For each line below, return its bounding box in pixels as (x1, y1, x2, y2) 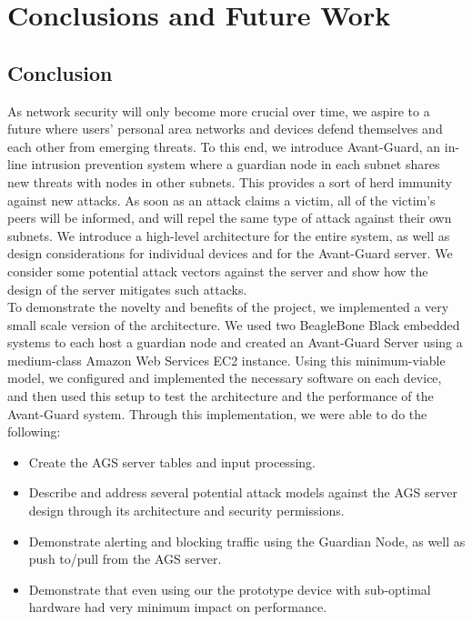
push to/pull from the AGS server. (28, 549, 222, 568)
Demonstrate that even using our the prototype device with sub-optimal (28, 579, 431, 598)
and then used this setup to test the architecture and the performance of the (7, 386, 434, 406)
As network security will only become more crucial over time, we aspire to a (7, 101, 430, 120)
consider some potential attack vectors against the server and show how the (7, 261, 428, 280)
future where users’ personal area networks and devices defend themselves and (7, 119, 443, 138)
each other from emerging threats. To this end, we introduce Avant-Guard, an (7, 136, 441, 155)
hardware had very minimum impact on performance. (28, 597, 327, 617)
